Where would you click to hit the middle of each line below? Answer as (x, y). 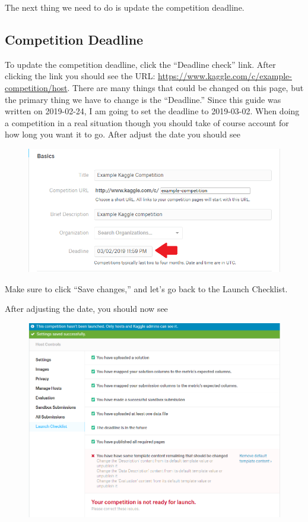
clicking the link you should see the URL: (80, 76)
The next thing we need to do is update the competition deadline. (125, 7)
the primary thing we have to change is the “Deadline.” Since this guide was (143, 99)
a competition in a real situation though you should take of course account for (147, 122)
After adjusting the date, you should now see (86, 309)
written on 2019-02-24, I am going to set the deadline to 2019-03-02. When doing (152, 111)
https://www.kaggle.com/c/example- (225, 76)
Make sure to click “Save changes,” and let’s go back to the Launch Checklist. (146, 288)
